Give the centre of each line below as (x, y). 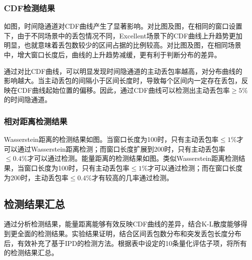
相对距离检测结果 (36, 121)
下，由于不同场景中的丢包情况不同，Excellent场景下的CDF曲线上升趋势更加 (123, 35)
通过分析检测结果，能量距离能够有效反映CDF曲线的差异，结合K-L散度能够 (122, 224)
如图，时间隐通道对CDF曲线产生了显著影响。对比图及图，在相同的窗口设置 (123, 26)
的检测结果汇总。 (31, 252)
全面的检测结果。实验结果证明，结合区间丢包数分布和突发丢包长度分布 (129, 233)
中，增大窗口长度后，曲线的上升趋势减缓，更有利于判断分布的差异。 (112, 54)
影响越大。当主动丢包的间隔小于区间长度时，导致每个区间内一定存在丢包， (123, 80)
